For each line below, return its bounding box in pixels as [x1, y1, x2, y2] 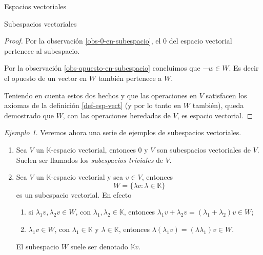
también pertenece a [98, 72, 162, 83]
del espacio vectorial [169, 35, 232, 46]
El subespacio [16, 241, 59, 251]
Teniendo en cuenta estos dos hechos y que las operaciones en [4, 90, 197, 100]
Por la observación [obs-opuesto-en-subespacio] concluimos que [4, 62, 200, 73]
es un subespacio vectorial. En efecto [16, 189, 132, 200]
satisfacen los [206, 90, 247, 100]
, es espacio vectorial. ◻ [177, 110, 253, 120]
